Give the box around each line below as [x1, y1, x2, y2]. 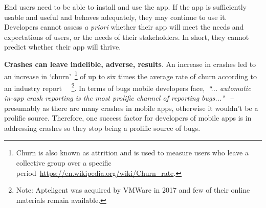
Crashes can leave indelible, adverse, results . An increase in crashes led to [4, 58, 256, 69]
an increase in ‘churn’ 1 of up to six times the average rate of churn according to [4, 69, 257, 81]
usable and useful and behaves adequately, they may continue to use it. [4, 11, 227, 22]
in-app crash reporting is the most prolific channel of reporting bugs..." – [4, 93, 234, 103]
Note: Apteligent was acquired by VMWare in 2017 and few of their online [16, 184, 250, 195]
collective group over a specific [16, 157, 112, 168]
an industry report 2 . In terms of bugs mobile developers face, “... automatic [4, 81, 251, 93]
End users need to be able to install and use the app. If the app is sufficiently [4, 2, 247, 12]
